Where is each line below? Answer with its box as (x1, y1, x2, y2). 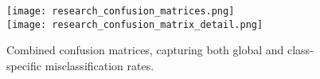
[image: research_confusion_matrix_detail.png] (6, 18, 263, 30)
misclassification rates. (45, 57, 154, 73)
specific (6, 57, 42, 73)
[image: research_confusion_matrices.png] (6, 6, 235, 17)
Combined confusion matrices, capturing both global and (6, 41, 284, 58)
